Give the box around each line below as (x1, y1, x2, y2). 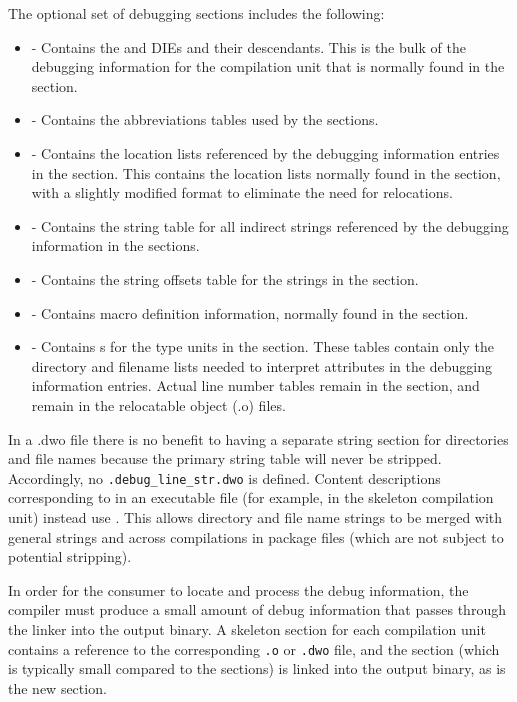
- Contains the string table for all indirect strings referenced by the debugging (31, 215, 509, 236)
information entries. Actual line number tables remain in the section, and (31, 375, 480, 396)
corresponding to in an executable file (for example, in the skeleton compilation (8, 487, 494, 508)
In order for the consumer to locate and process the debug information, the (8, 579, 469, 600)
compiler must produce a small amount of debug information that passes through (8, 599, 506, 620)
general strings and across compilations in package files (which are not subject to (8, 526, 504, 547)
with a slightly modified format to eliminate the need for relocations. (31, 182, 453, 203)
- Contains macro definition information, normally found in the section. (31, 302, 469, 323)
